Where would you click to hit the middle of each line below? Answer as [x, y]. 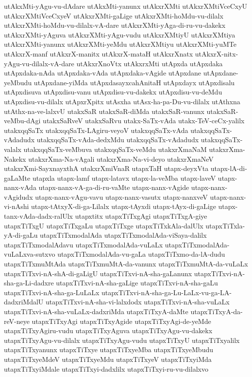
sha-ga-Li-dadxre [29, 283]
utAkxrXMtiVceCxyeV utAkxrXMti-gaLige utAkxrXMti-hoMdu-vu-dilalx [114, 15]
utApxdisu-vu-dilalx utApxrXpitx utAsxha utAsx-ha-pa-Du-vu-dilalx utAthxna [122, 101]
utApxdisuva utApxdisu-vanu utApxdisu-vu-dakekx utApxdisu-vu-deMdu [113, 92]
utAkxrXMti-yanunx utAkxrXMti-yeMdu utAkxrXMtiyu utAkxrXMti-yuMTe [120, 44]
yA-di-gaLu [21, 235]
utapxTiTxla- [225, 225]
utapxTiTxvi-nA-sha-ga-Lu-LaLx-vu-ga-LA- [166, 292]
